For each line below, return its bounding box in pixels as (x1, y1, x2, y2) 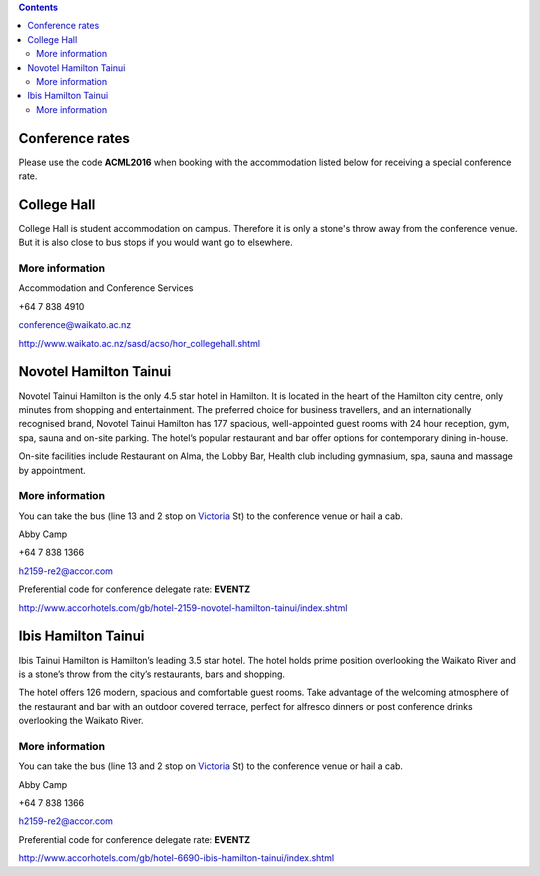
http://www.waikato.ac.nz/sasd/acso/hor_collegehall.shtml (18, 337, 260, 349)
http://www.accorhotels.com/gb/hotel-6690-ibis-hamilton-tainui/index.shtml (18, 852, 335, 864)
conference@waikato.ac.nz (18, 319, 132, 331)
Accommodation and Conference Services (18, 282, 194, 294)
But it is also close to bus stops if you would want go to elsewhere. (18, 236, 294, 249)
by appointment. (18, 464, 87, 476)
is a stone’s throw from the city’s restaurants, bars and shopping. (18, 668, 285, 680)
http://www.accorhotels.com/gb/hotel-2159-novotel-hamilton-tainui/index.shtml (18, 601, 348, 614)
